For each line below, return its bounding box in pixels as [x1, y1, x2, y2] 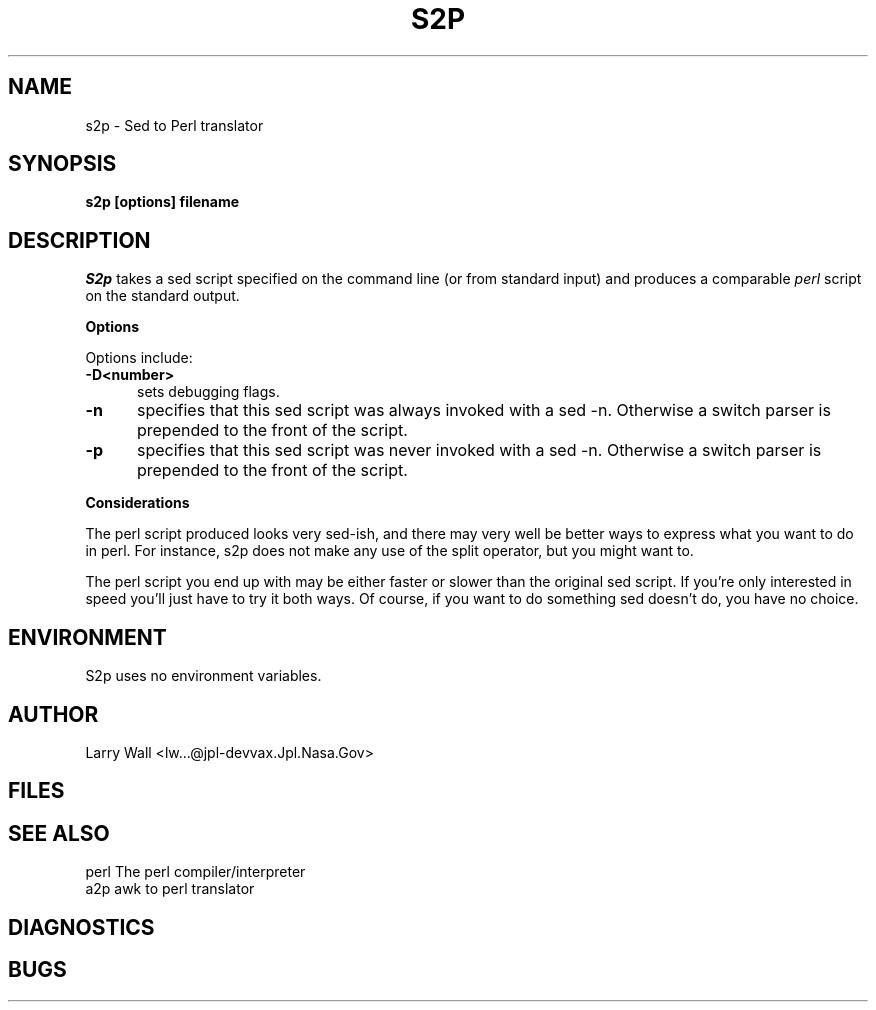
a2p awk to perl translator [85, 880, 255, 898]
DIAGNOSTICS [8, 914, 155, 940]
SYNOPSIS [8, 151, 117, 177]
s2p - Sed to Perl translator [85, 116, 264, 134]
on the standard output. [85, 287, 240, 305]
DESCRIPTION [8, 227, 151, 253]
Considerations [85, 494, 190, 512]
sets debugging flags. [137, 383, 280, 401]
